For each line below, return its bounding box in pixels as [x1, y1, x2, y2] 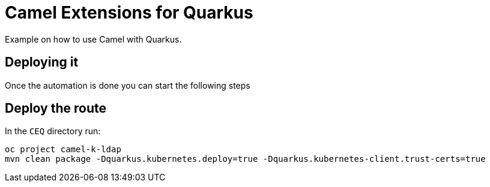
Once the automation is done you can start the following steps [5, 80, 250, 91]
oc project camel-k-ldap [5, 144, 121, 155]
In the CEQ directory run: [5, 126, 101, 137]
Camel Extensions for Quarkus [5, 2, 253, 23]
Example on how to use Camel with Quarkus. [5, 34, 182, 44]
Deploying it [5, 55, 79, 70]
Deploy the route [5, 101, 107, 116]
